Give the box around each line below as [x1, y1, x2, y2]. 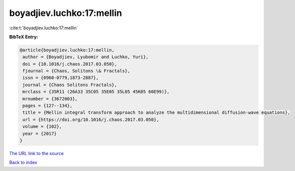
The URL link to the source [9, 150, 64, 156]
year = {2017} [22, 131, 57, 136]
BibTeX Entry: [9, 34, 38, 40]
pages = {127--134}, [22, 103, 73, 109]
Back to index [9, 160, 37, 166]
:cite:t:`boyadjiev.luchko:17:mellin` [9, 25, 78, 31]
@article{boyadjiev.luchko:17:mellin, [19, 47, 115, 53]
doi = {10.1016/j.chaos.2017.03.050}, [22, 61, 117, 67]
